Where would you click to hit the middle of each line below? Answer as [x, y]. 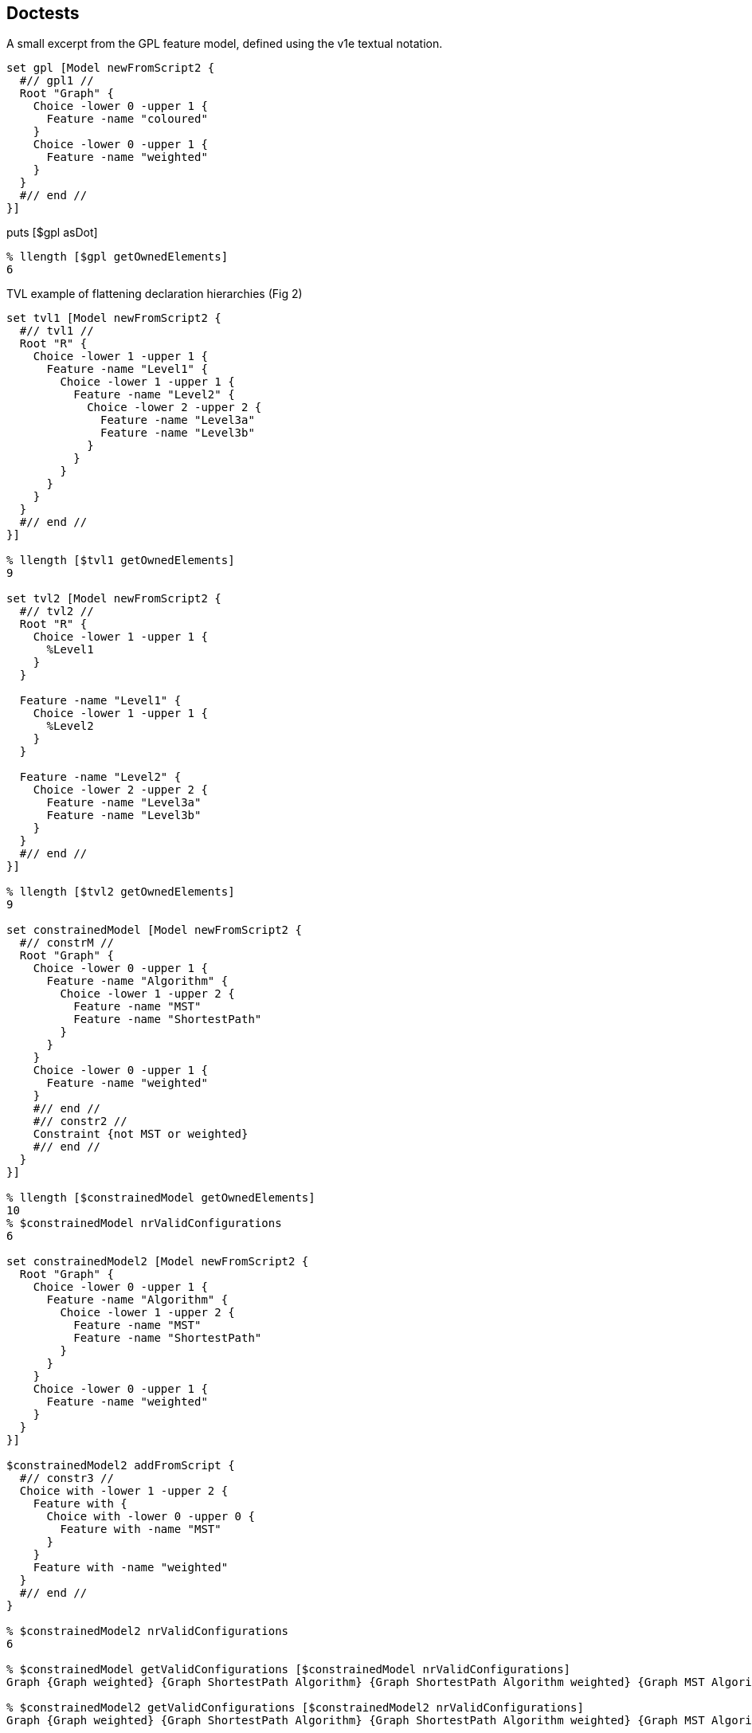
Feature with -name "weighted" [131, 1568]
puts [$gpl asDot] [52, 233]
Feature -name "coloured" [127, 119]
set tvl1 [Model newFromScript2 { [114, 318]
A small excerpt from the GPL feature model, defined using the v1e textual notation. [225, 44]
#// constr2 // [80, 1121]
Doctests [43, 13]
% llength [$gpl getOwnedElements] [117, 257]
